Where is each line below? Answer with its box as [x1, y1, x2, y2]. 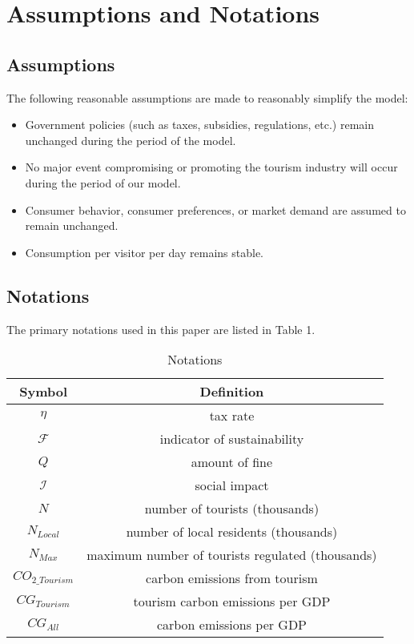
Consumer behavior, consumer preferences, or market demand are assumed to [25, 201, 406, 218]
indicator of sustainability [159, 429, 304, 449]
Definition [199, 382, 264, 401]
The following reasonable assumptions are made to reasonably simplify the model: [6, 89, 408, 106]
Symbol [19, 382, 68, 401]
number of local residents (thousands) [126, 522, 338, 541]
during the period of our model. [25, 174, 181, 191]
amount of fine [191, 453, 273, 472]
